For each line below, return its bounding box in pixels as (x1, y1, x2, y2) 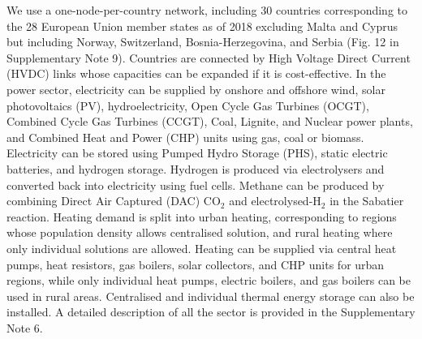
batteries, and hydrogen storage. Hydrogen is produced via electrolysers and (6, 160, 385, 177)
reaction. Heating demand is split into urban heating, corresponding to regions (6, 208, 397, 225)
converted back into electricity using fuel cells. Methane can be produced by (6, 176, 385, 193)
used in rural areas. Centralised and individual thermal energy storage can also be (6, 287, 415, 304)
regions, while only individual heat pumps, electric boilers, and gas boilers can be (6, 272, 411, 289)
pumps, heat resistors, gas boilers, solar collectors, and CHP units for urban (6, 255, 385, 272)
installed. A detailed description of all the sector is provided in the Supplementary (6, 303, 416, 320)
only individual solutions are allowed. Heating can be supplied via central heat (6, 239, 397, 256)
